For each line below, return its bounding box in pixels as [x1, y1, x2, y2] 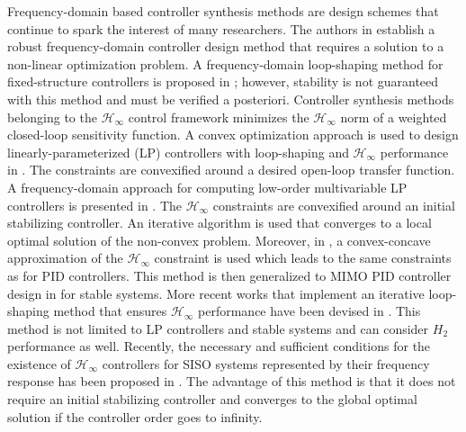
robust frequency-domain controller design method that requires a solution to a [7, 37, 444, 56]
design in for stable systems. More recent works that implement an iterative [7, 283, 425, 302]
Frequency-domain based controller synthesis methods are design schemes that [7, 2, 439, 20]
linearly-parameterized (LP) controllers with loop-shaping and [7, 142, 349, 161]
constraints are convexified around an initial [212, 195, 455, 214]
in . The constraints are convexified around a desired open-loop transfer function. [7, 160, 455, 179]
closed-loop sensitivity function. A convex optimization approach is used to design [7, 125, 459, 144]
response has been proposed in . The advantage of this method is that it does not [7, 372, 456, 391]
